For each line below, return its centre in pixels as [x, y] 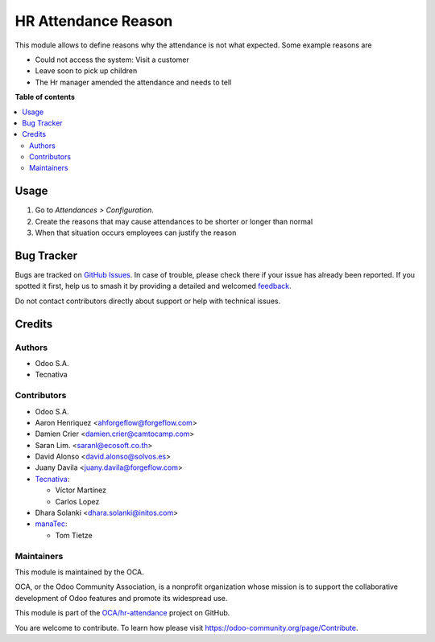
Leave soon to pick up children [86, 71]
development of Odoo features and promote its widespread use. [121, 598]
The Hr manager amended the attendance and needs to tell [133, 82]
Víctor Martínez [81, 490]
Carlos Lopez [77, 501]
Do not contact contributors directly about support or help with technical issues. [148, 301]
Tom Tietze [74, 535]
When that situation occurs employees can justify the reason [136, 233]
